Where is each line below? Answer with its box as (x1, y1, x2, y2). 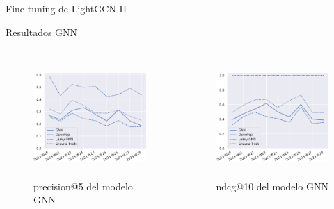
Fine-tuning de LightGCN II (6, 1, 127, 15)
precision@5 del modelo (33, 178, 133, 193)
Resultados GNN (6, 24, 78, 39)
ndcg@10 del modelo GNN (216, 178, 328, 193)
